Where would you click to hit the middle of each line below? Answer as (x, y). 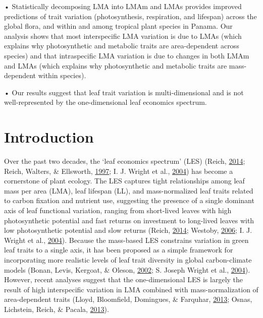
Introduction (49, 137)
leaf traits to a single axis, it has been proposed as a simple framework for (119, 250)
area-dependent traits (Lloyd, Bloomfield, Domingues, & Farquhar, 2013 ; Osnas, (128, 299)
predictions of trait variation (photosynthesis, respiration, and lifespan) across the (130, 16)
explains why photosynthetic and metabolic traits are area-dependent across (122, 46)
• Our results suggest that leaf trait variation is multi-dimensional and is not (124, 92)
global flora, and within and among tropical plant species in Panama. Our (118, 26)
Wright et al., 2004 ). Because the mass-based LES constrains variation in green (126, 240)
